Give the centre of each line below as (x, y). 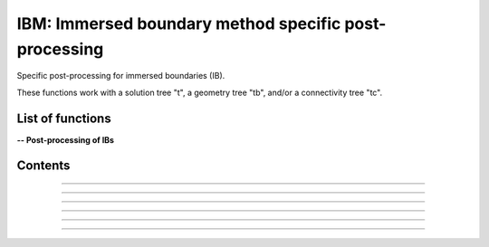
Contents (43, 166)
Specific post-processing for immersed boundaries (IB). (121, 76)
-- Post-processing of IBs (66, 139)
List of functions (64, 118)
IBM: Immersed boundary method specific (179, 24)
